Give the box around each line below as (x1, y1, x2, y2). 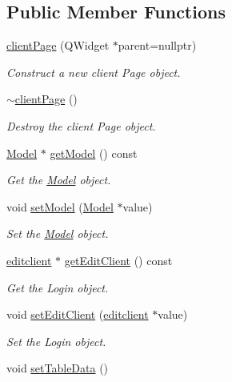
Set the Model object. (6, 225, 109, 242)
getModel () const (50, 144, 138, 161)
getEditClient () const (64, 251, 173, 268)
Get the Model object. (6, 171, 111, 188)
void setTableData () (6, 360, 109, 376)
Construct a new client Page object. (6, 63, 181, 80)
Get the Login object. (6, 279, 109, 296)
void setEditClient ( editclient (6, 306, 149, 323)
